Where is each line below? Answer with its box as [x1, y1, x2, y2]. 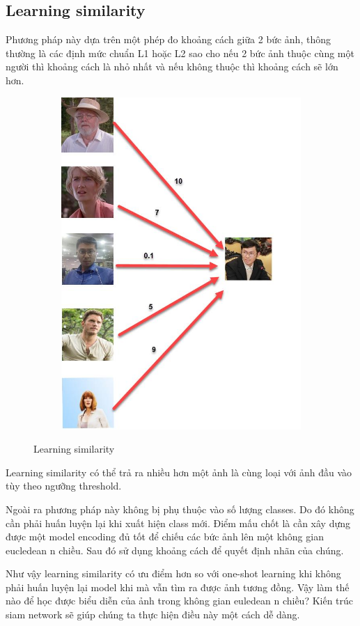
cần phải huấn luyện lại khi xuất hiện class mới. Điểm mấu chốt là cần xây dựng [6, 515, 351, 530]
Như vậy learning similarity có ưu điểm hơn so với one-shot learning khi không [6, 566, 341, 581]
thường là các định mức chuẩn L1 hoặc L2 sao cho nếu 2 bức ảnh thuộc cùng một [6, 45, 354, 60]
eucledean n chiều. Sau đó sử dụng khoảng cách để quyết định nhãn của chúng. [6, 542, 344, 557]
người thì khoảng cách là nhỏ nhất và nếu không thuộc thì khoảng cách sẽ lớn [6, 59, 338, 74]
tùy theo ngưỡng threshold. [6, 478, 122, 493]
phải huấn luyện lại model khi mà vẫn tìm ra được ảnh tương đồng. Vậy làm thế [6, 579, 350, 594]
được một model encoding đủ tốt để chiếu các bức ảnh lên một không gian [6, 529, 324, 544]
